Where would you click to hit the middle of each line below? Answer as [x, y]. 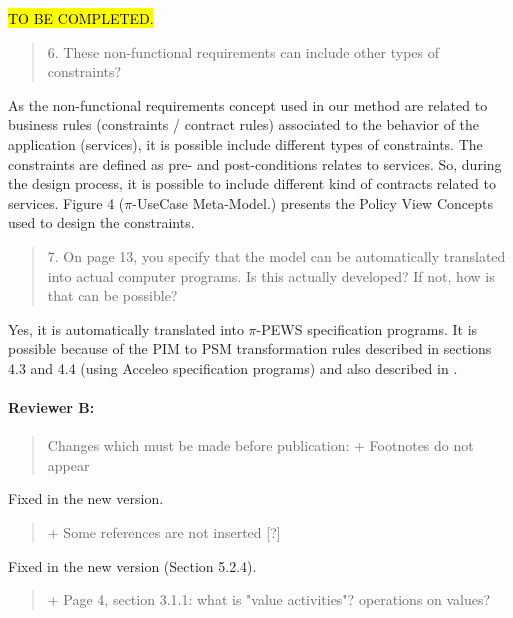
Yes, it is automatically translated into [126, 328]
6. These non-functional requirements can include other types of [243, 51]
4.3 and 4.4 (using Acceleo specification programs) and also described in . [233, 367]
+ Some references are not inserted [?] [164, 532]
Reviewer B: [51, 407]
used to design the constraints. [101, 222]
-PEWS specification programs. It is [367, 328]
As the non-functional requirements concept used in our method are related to [248, 104]
